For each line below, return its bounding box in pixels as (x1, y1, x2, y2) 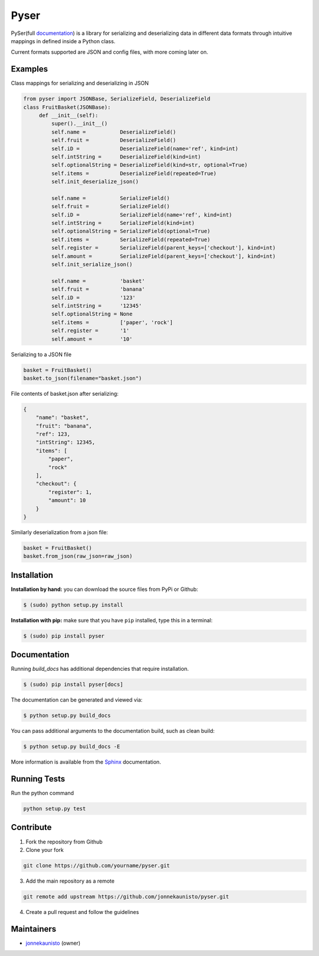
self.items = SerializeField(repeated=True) (51, 236, 211, 243)
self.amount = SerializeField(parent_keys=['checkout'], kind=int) (51, 253, 276, 260)
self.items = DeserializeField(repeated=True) (51, 170, 217, 177)
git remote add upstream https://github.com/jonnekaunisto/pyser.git (23, 893, 229, 900)
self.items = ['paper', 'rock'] (51, 319, 174, 325)
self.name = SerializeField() (51, 195, 170, 201)
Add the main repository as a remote (25, 877, 115, 884)
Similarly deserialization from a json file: (11, 528, 109, 535)
